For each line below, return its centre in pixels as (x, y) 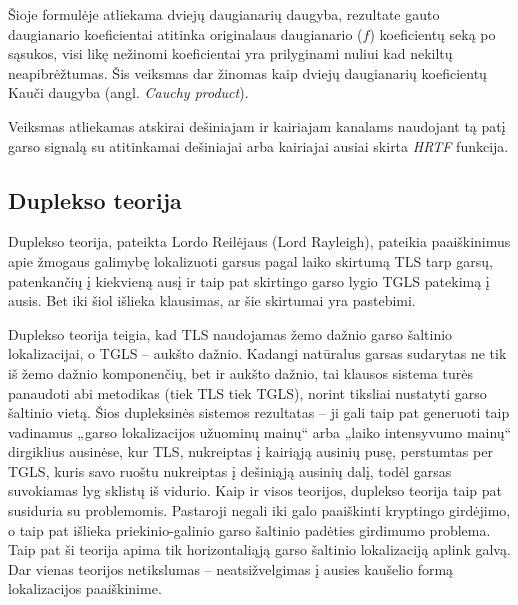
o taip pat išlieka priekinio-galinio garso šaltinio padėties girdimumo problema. (249, 529)
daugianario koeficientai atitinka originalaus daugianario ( (185, 33)
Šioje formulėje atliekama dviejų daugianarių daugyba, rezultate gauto (224, 14)
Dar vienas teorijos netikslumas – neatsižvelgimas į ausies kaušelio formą (231, 568)
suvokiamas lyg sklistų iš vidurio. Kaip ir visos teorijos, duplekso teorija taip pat (255, 490)
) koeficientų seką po (432, 33)
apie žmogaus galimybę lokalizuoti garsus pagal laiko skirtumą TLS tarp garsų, (250, 260)
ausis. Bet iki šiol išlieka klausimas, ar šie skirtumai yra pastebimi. (212, 300)
